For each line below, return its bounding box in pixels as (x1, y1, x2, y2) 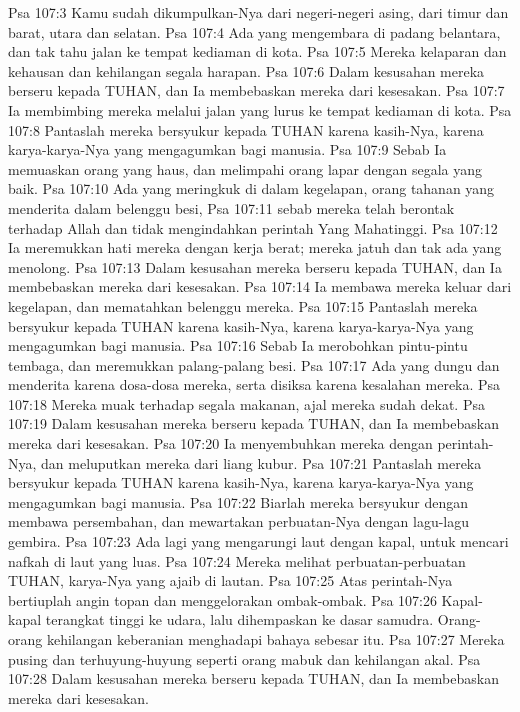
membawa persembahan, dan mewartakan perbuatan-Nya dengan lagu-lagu (8, 511, 470, 532)
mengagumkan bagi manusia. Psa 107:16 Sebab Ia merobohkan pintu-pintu (8, 335, 468, 356)
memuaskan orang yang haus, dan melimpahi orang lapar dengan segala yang (8, 158, 483, 179)
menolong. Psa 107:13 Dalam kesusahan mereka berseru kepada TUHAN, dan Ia (8, 256, 502, 277)
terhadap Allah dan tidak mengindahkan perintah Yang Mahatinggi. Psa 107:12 (8, 217, 498, 238)
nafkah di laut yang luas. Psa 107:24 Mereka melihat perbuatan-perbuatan (8, 550, 466, 571)
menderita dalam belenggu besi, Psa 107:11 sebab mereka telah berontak (8, 197, 455, 218)
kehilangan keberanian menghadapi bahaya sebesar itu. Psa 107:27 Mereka (46, 629, 505, 649)
